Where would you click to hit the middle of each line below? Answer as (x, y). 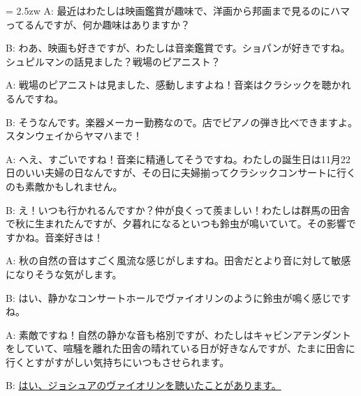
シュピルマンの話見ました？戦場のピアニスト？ (113, 61)
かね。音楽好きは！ (59, 237)
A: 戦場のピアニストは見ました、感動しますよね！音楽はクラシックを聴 (169, 85)
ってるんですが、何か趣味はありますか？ (98, 24)
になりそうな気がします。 (64, 274)
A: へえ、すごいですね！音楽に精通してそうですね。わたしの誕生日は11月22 (178, 159)
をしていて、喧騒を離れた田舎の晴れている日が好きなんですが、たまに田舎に (180, 348)
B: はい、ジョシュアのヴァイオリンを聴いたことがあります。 (143, 385)
